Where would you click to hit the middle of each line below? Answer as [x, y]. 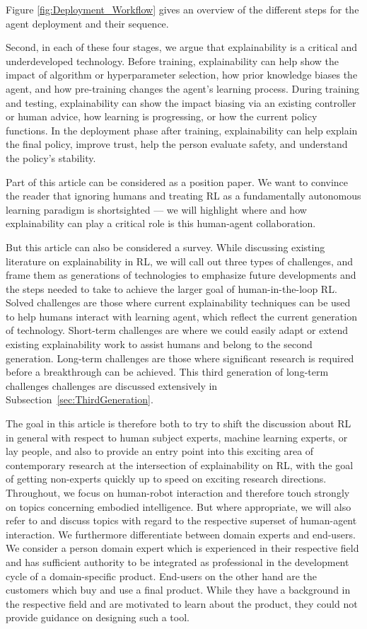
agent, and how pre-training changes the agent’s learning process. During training [183, 88]
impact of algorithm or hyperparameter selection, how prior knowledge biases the [182, 75]
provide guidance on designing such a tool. [98, 617]
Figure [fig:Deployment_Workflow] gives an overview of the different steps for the [182, 9]
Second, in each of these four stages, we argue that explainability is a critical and [182, 47]
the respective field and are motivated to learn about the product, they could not [182, 603]
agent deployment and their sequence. [87, 23]
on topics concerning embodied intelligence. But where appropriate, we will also [179, 506]
